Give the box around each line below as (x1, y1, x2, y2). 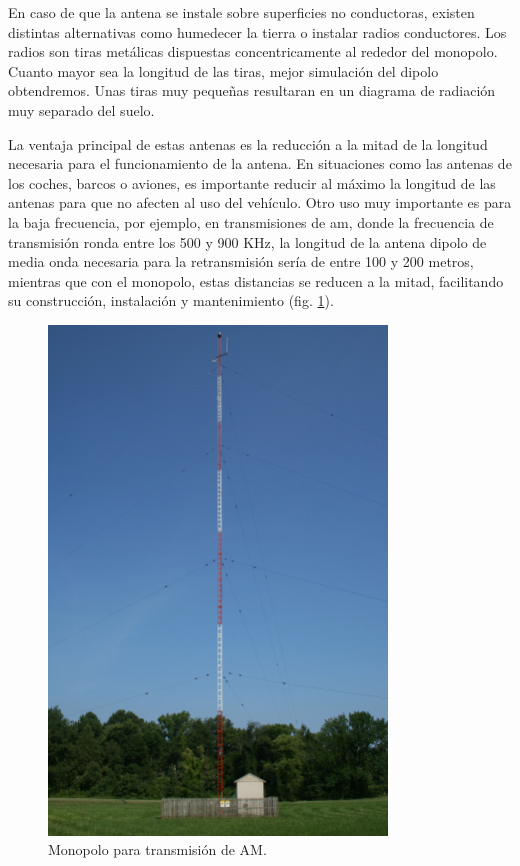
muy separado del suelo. (8, 99, 155, 120)
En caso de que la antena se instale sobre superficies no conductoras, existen (8, 2, 475, 22)
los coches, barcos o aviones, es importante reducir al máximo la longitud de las (8, 172, 496, 193)
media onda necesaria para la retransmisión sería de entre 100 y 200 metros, (8, 251, 474, 272)
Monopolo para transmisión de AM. (48, 839, 267, 860)
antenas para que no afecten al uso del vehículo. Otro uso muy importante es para (8, 192, 512, 213)
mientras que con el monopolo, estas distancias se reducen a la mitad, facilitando (8, 270, 504, 291)
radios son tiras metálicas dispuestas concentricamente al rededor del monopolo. (8, 41, 498, 62)
